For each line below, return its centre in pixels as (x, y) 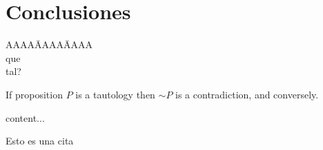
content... (25, 117)
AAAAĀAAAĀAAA (49, 44)
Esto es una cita (40, 141)
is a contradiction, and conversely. (247, 94)
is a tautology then (115, 94)
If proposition (34, 94)
